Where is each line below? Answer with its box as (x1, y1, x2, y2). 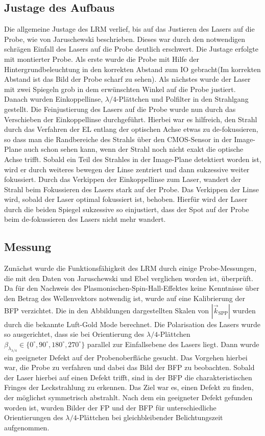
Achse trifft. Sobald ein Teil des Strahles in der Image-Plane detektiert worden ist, (4, 153, 261, 164)
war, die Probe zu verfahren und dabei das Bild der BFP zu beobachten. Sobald (4, 362, 255, 373)
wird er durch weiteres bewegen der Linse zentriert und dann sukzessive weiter (4, 164, 250, 174)
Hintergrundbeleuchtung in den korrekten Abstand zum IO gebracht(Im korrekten (4, 63, 261, 74)
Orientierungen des (4, 412, 63, 423)
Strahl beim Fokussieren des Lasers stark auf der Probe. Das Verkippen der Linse (4, 183, 259, 194)
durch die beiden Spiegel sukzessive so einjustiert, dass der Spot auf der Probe (4, 203, 249, 214)
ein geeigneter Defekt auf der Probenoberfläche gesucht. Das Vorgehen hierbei (4, 352, 248, 362)
